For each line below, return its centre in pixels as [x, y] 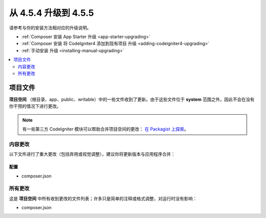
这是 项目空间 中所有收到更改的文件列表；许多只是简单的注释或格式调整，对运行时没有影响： [103, 198]
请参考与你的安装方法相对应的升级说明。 [50, 28]
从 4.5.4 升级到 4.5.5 [51, 13]
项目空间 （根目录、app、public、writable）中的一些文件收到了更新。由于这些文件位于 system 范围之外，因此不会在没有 [132, 99]
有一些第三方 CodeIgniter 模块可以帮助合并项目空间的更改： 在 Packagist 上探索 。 [106, 129]
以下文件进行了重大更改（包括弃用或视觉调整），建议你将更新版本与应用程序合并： [92, 154]
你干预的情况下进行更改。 [35, 106]
